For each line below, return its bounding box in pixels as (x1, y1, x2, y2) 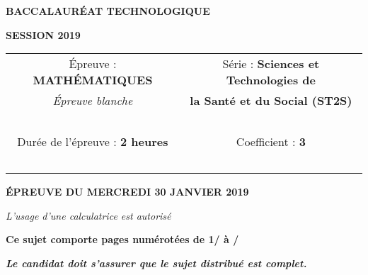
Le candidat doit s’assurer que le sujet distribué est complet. (6, 255, 307, 270)
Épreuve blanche (52, 92, 133, 109)
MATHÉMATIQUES (33, 72, 153, 89)
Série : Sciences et (222, 55, 320, 72)
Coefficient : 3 (236, 133, 306, 150)
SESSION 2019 (6, 27, 81, 42)
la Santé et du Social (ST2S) (190, 92, 352, 109)
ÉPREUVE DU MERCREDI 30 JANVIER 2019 (6, 184, 249, 199)
